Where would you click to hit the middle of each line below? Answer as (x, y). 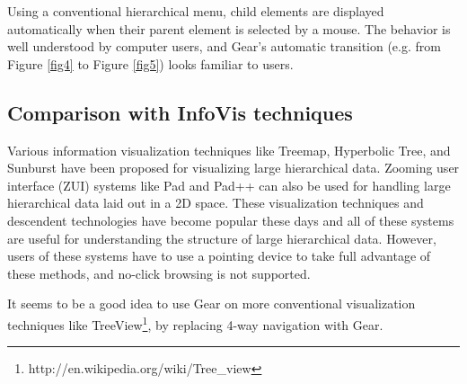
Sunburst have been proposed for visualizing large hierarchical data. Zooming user (233, 168)
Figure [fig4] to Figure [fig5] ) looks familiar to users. (150, 63)
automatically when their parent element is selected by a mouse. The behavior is (229, 28)
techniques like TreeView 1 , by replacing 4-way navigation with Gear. (195, 323)
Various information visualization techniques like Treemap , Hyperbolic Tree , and (229, 150)
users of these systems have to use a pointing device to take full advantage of (219, 256)
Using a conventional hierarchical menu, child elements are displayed (196, 11)
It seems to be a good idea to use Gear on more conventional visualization (211, 304)
